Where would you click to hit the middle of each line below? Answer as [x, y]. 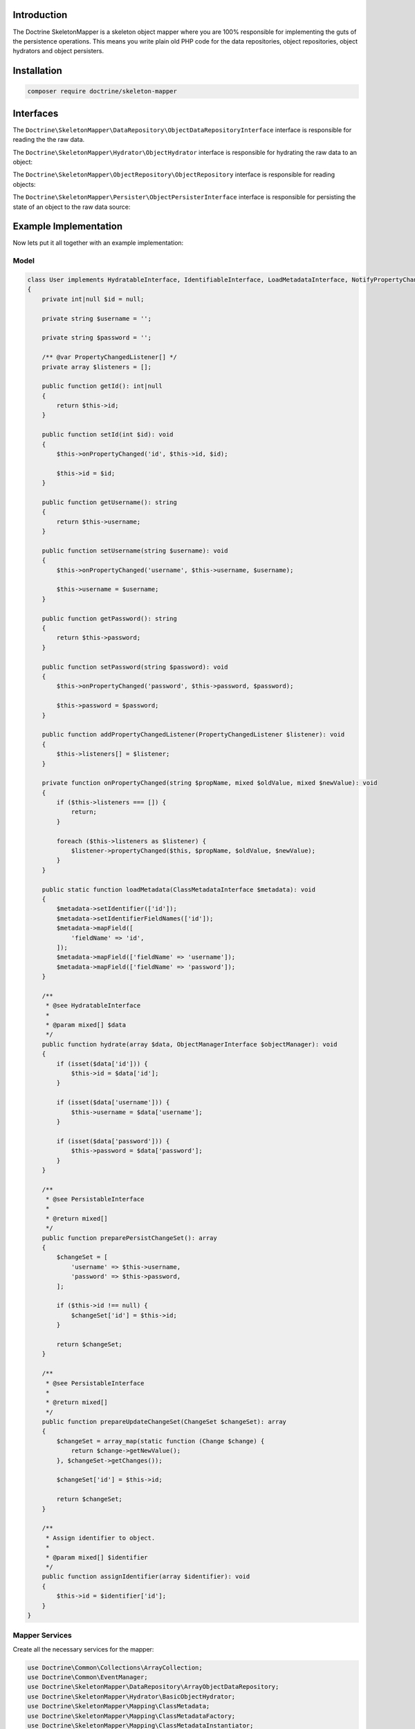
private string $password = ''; [97, 338]
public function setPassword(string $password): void [135, 667]
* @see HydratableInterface [93, 1006]
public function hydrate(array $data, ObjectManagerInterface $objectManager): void [190, 1044]
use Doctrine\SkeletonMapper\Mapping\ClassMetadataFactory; [131, 1716]
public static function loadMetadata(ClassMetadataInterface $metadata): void [179, 889]
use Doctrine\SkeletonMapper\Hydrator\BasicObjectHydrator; [131, 1696]
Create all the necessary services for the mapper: [83, 1649]
